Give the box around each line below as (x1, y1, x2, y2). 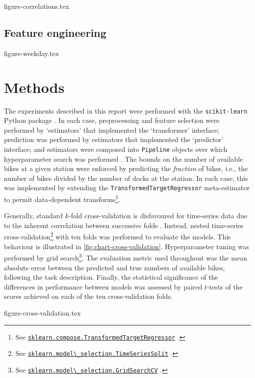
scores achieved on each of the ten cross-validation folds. (4, 291, 173, 301)
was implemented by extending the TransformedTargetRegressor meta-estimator (4, 182, 250, 193)
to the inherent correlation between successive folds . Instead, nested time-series (4, 220, 244, 230)
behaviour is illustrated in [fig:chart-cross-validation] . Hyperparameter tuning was (4, 241, 249, 251)
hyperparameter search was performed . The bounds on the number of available (4, 153, 243, 164)
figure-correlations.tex (4, 1, 69, 11)
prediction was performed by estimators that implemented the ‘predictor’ (4, 134, 224, 145)
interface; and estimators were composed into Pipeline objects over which (4, 144, 228, 154)
